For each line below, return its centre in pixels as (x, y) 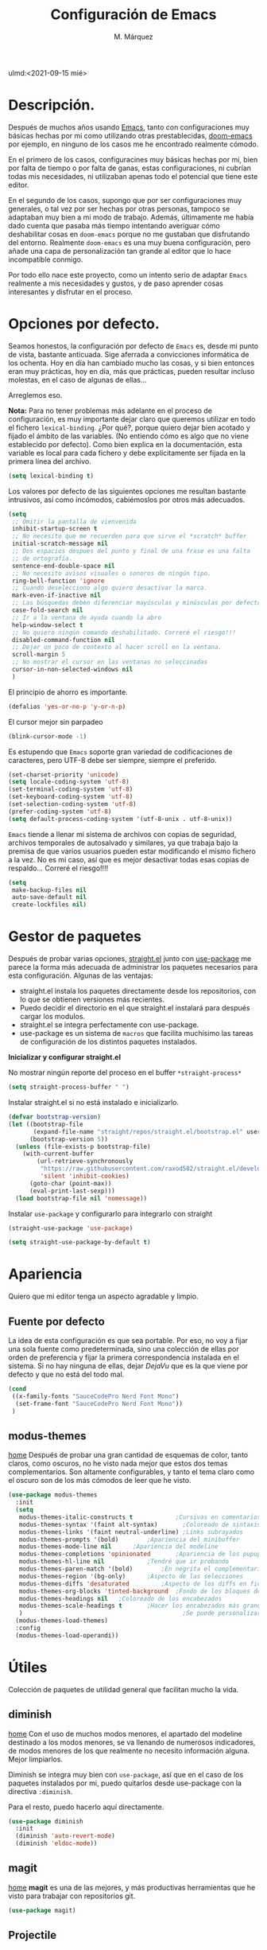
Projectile (33, 1935)
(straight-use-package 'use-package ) (71, 1228)
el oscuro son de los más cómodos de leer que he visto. (100, 1481)
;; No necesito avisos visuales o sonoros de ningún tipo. (112, 573)
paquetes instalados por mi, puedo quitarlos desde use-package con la (125, 1783)
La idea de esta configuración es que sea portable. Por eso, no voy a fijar (128, 1341)
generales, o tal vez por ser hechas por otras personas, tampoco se (119, 208)
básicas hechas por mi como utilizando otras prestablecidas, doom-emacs (130, 135)
